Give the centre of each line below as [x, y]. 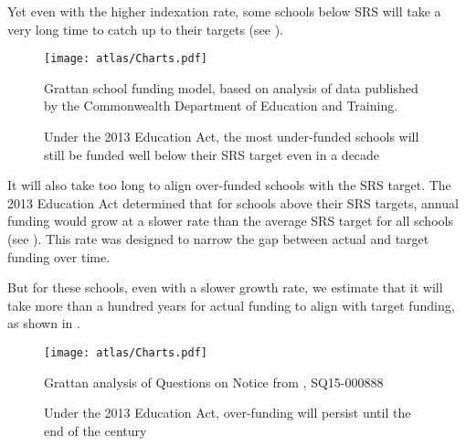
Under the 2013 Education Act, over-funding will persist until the [228, 413]
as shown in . [44, 323]
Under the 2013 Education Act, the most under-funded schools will [232, 137]
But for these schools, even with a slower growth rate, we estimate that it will [225, 287]
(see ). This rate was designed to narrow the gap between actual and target [218, 239]
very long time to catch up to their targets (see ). [146, 29]
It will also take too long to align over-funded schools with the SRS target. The [229, 185]
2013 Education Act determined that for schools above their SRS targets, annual [233, 202]
